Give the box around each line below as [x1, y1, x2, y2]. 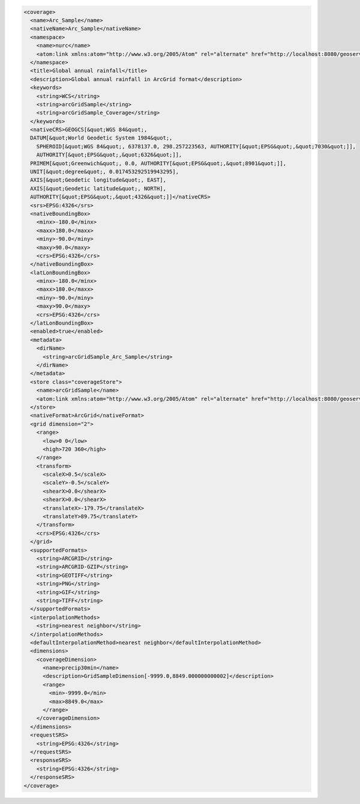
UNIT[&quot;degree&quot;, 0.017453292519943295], [30, 168, 179, 175]
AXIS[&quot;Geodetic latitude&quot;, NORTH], [30, 185, 166, 192]
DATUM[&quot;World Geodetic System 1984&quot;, [30, 135, 173, 141]
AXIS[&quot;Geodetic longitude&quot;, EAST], [30, 177, 166, 183]
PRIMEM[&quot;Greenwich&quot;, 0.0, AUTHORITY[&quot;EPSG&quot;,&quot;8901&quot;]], [30, 160, 287, 166]
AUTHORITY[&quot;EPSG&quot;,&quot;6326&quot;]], [36, 151, 182, 159]
